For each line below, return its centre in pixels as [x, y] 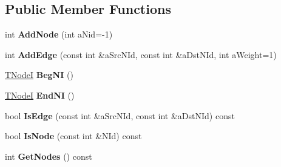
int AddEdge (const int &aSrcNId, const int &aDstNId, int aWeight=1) [141, 54]
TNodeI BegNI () [39, 75]
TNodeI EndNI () [40, 95]
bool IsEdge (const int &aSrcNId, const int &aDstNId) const [120, 115]
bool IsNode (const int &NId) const [73, 136]
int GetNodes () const [49, 156]
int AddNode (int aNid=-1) [59, 34]
